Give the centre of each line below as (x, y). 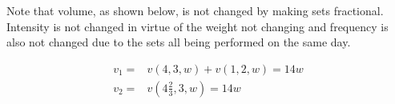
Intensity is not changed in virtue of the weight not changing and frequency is (197, 26)
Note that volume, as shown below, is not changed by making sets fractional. (195, 10)
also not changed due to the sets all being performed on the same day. (179, 42)
